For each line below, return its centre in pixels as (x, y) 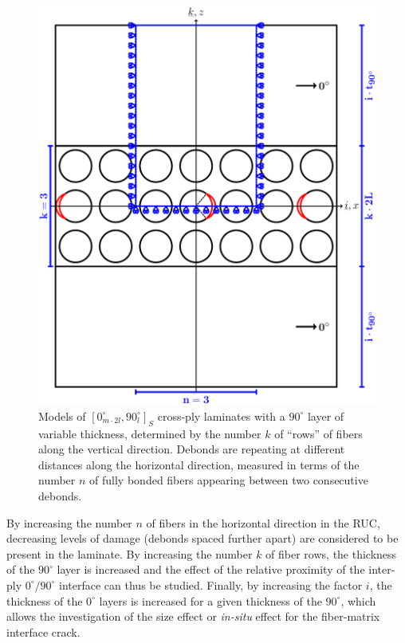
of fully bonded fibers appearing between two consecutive (229, 480)
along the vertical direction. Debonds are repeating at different (192, 449)
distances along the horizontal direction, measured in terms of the (199, 464)
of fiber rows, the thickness (331, 553)
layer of (326, 416)
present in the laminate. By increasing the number (130, 553)
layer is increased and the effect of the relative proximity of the (211, 569)
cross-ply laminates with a (221, 416)
